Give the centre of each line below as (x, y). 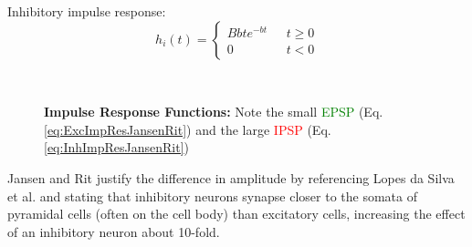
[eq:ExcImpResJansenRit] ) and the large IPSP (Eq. (188, 129)
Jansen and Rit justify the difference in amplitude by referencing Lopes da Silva (231, 177)
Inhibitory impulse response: (87, 11)
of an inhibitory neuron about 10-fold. (114, 231)
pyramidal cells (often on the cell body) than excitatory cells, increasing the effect (236, 214)
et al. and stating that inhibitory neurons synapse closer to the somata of (212, 196)
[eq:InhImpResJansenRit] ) (117, 147)
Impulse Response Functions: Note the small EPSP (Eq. (214, 112)
